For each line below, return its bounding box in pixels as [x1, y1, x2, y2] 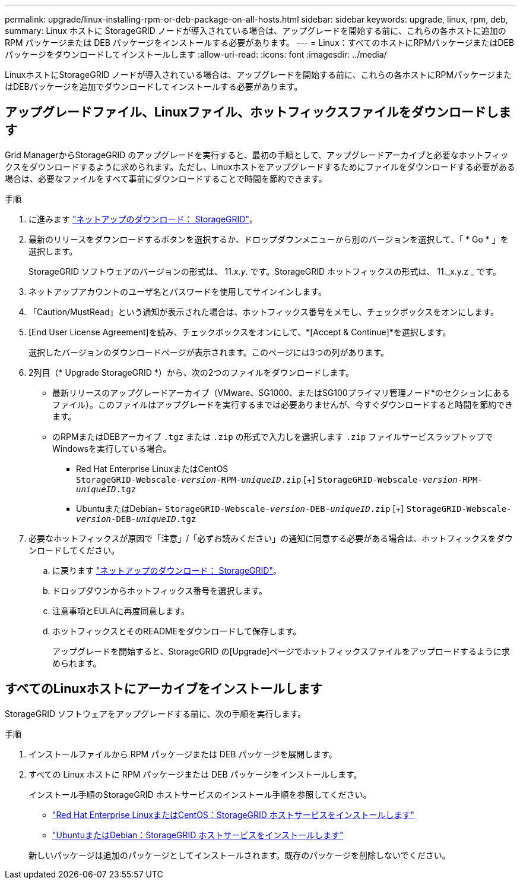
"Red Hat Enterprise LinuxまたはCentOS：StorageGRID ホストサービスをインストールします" [52, 809, 415, 820]
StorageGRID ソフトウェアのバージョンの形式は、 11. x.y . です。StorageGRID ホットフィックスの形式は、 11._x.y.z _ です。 [28, 266, 501, 276]
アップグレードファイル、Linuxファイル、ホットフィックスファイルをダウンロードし [5, 105, 499, 120]
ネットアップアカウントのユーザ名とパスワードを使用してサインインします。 [28, 286, 326, 297]
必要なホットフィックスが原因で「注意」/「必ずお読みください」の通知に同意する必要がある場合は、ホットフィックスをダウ [28, 533, 513, 543]
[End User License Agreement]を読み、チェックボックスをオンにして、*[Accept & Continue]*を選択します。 [28, 326, 451, 337]
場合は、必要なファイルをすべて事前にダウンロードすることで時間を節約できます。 [5, 173, 327, 184]
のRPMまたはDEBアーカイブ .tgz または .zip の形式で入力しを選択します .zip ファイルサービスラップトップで [52, 431, 493, 442]
